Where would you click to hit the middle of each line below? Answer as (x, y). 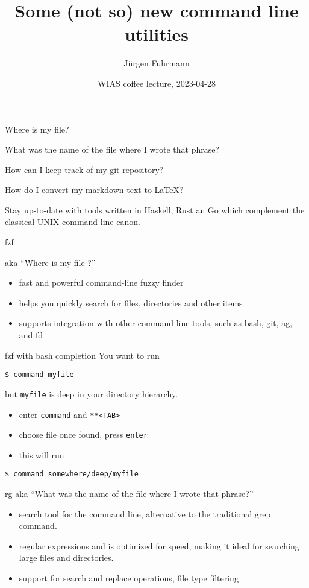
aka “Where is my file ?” (50, 262)
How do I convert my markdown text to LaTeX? (94, 190)
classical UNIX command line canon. (73, 222)
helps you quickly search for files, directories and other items (131, 302)
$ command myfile (39, 375)
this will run (42, 454)
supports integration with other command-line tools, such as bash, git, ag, (156, 323)
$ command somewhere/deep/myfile (72, 474)
